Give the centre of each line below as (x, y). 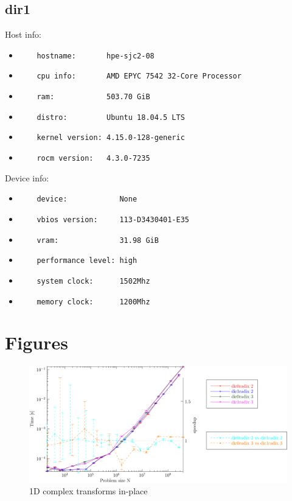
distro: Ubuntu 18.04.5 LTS (111, 117)
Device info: (27, 177)
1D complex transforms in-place (89, 491)
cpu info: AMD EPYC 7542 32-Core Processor (139, 76)
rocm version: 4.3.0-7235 (93, 159)
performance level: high (87, 261)
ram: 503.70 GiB (93, 97)
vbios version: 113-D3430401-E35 (113, 219)
